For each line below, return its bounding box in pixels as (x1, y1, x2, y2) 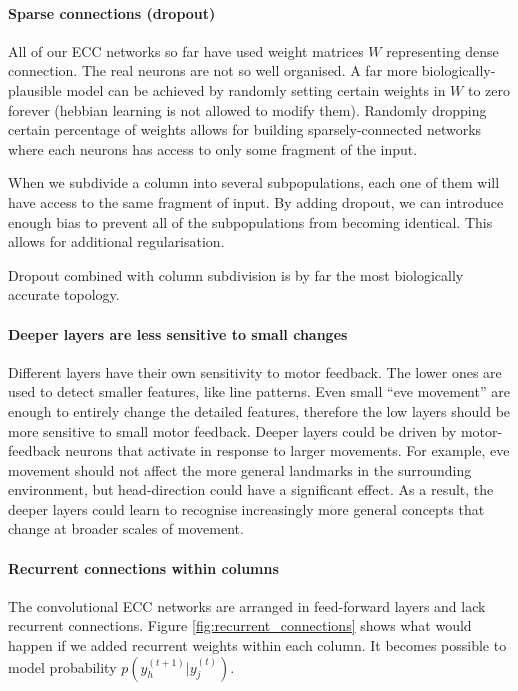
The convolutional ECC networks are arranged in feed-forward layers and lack (8, 595, 486, 616)
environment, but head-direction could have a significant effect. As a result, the (8, 479, 494, 500)
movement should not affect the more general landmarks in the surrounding (8, 459, 472, 480)
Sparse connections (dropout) (8, 2, 216, 23)
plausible (8, 79, 62, 100)
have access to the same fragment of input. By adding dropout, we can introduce (8, 191, 504, 212)
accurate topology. (8, 284, 120, 305)
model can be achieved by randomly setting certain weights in (66, 79, 446, 100)
